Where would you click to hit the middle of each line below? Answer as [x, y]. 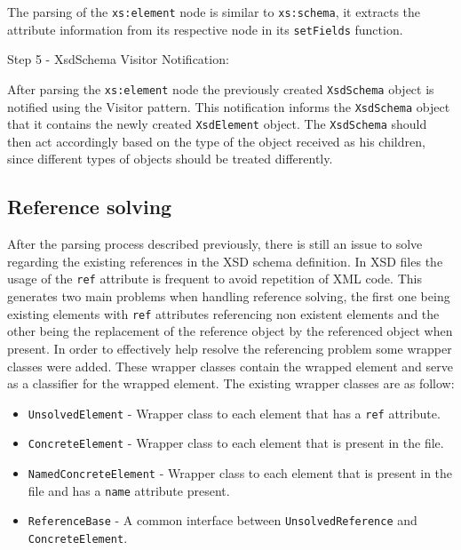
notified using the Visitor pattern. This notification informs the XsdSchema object [229, 106]
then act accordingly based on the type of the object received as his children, [216, 141]
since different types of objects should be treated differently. [170, 159]
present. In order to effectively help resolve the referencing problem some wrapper [230, 348]
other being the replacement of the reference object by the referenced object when [230, 331]
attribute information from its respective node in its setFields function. [205, 29]
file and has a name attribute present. [129, 490]
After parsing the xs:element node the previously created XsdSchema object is [221, 88]
